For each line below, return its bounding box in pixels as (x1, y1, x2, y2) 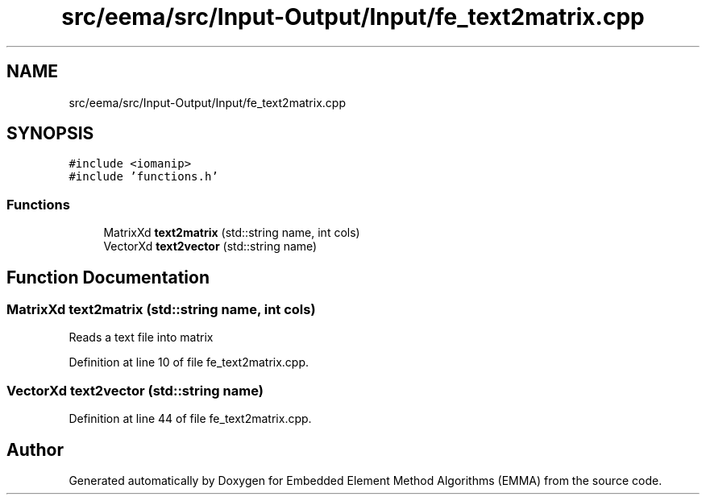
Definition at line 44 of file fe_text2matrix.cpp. (69, 412, 312, 426)
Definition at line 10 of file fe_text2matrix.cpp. (69, 355, 309, 370)
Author (6, 439, 64, 460)
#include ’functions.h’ (69, 170, 218, 184)
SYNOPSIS (6, 123, 94, 144)
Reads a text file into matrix (69, 330, 214, 345)
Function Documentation (6, 267, 210, 288)
